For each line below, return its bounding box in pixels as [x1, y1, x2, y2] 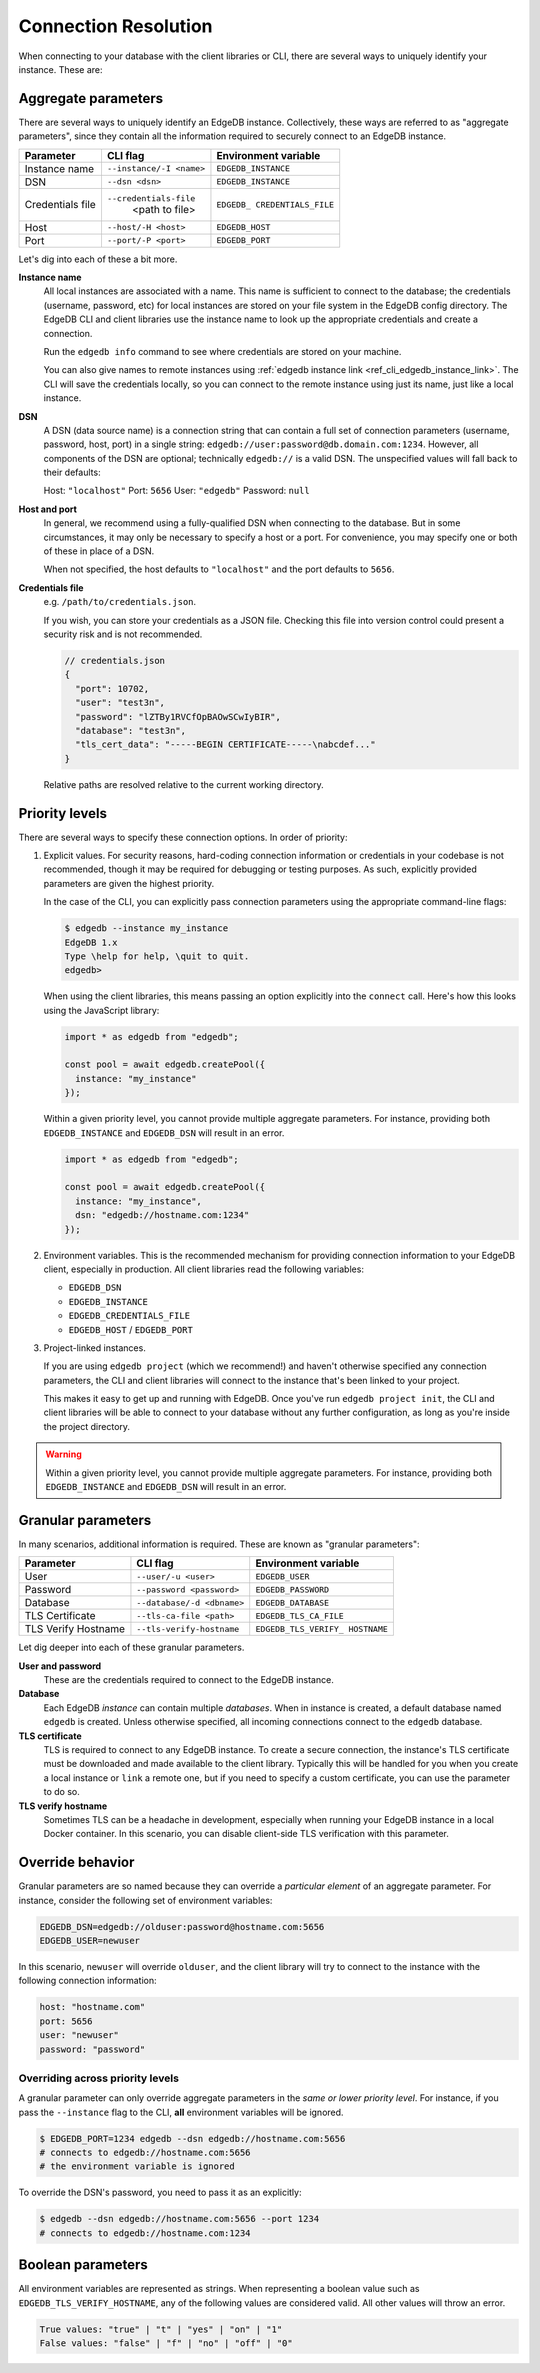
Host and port [18, 503, 77, 515]
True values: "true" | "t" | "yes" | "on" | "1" [39, 2323, 283, 2335]
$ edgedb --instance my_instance [64, 923, 229, 934]
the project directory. [43, 1420, 130, 1432]
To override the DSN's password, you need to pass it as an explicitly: [18, 2186, 302, 2199]
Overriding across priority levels [18, 2071, 180, 2085]
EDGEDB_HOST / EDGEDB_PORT [68, 1323, 194, 1335]
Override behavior [18, 1854, 135, 1871]
